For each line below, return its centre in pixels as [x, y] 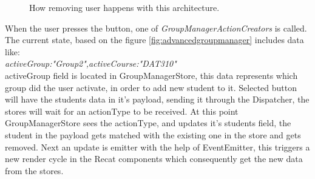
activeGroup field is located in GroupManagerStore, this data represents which [151, 75]
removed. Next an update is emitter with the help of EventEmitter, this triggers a [157, 147]
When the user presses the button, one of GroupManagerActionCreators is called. [156, 28]
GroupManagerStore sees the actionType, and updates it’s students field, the [148, 123]
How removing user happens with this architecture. [124, 7]
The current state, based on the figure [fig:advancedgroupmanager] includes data [154, 40]
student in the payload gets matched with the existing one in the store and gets [153, 134]
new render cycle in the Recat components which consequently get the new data [154, 159]
